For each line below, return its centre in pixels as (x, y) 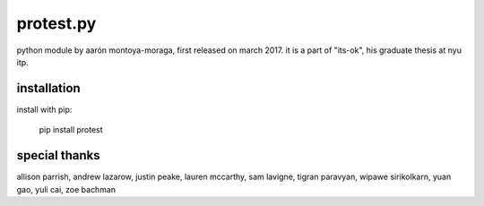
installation (48, 88)
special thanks (58, 155)
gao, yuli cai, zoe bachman (66, 189)
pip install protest (71, 130)
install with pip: (44, 109)
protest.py (56, 23)
